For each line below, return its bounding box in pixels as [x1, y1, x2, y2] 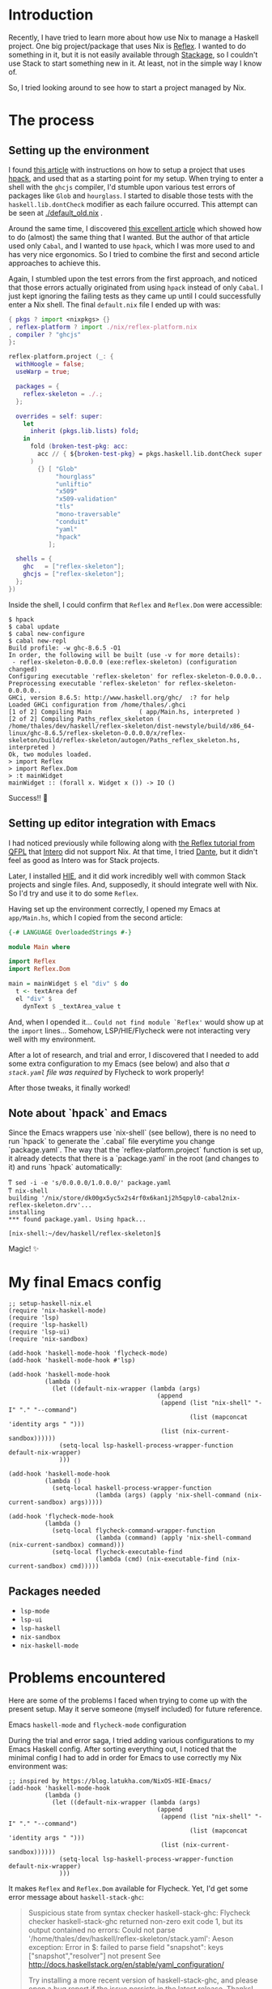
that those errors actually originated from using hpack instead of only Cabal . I [8, 282, 263, 292]
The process [8, 111, 95, 130]
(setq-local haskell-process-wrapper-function [51, 1484, 212, 1493]
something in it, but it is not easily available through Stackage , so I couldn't [8, 49, 258, 59]
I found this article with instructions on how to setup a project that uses [8, 165, 245, 174]
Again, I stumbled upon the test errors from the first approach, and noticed [8, 273, 257, 283]
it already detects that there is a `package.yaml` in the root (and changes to [8, 1153, 259, 1163]
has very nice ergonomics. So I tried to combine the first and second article [8, 249, 260, 259]
